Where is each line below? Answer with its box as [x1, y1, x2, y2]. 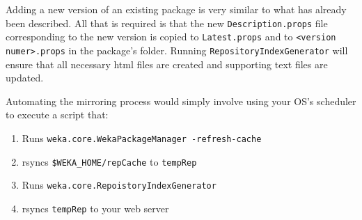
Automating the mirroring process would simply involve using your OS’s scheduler [6, 93, 356, 108]
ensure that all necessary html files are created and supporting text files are [6, 56, 328, 71]
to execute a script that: [6, 107, 109, 122]
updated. [6, 70, 44, 85]
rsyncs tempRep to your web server [22, 201, 169, 215]
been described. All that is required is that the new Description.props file [6, 15, 328, 30]
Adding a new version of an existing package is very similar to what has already [6, 2, 347, 16]
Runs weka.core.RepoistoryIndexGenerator [22, 178, 217, 192]
